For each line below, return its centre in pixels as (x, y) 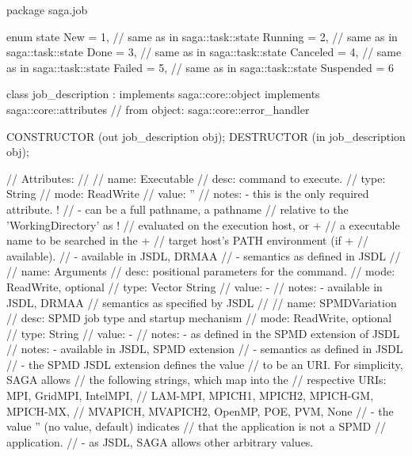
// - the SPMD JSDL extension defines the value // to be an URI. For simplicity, (205, 364)
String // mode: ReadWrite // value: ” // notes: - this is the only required (188, 194)
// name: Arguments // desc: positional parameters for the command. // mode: (201, 271)
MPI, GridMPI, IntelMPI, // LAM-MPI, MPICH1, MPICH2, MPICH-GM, (190, 395)
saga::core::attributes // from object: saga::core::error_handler (158, 109)
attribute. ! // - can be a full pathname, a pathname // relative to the (177, 209)
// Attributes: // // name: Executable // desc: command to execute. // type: (196, 178)
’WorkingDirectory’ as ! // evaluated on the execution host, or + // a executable (203, 224)
